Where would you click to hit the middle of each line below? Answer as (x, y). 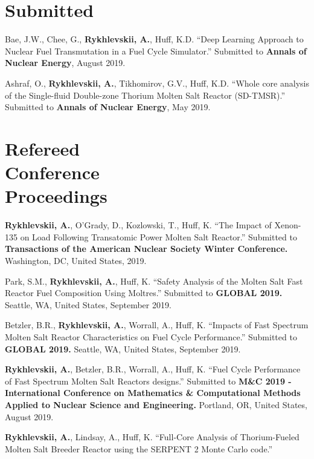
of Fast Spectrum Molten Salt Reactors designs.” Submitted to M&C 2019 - (148, 381)
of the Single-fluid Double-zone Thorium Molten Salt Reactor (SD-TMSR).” (145, 95)
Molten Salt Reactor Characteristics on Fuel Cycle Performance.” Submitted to (151, 336)
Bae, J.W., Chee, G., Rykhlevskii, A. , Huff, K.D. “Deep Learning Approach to (154, 39)
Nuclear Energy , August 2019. (65, 63)
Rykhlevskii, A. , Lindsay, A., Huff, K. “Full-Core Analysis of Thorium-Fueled (152, 437)
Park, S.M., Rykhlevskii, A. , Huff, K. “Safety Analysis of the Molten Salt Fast (154, 281)
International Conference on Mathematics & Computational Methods (153, 393)
